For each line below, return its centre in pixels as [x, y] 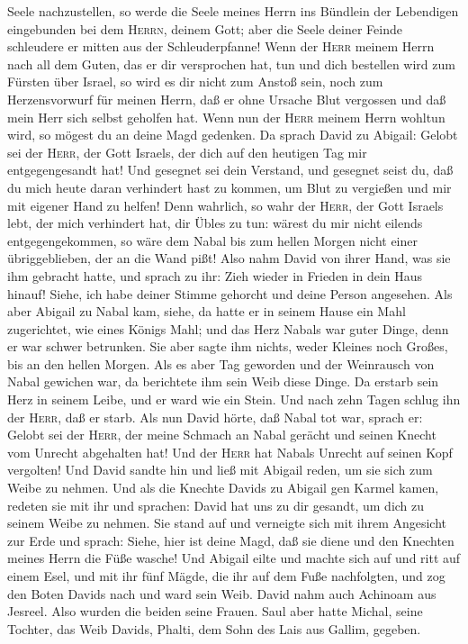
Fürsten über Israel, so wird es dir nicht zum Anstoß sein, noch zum [195, 82]
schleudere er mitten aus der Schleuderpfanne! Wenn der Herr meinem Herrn [221, 46]
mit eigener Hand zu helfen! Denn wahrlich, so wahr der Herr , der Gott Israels [225, 205]
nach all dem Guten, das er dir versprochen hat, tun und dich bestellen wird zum [231, 63]
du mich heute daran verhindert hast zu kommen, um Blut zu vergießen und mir [229, 187]
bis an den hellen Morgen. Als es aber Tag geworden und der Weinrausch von [221, 363]
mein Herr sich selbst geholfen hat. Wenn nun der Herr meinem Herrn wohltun [226, 117]
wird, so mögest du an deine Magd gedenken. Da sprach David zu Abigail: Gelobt [233, 135]
